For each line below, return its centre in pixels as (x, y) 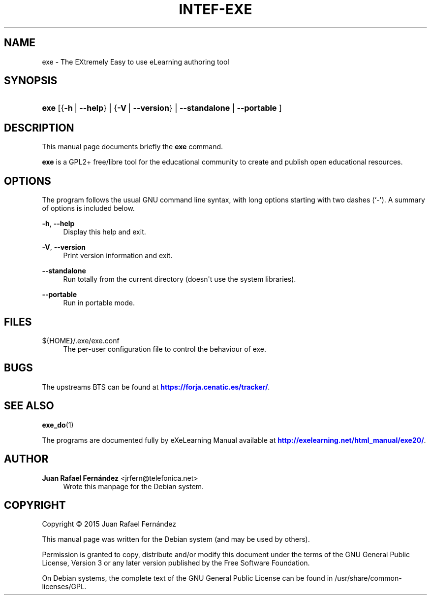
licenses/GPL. (64, 587)
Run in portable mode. (99, 303)
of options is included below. (88, 208)
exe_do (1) (58, 425)
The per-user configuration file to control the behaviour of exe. (165, 349)
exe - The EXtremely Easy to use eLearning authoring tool (136, 62)
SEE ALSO (29, 406)
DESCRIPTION (39, 128)
